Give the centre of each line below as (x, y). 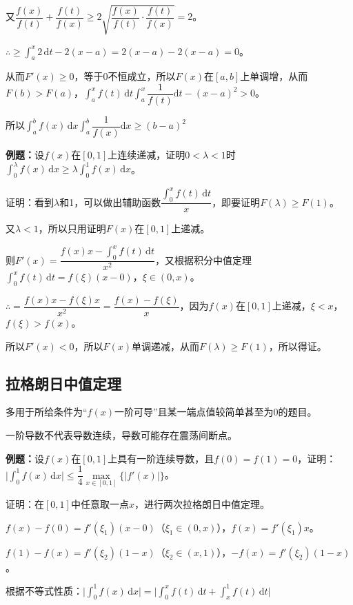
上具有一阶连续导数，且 (161, 458)
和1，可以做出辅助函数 (110, 202)
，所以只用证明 (72, 228)
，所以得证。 (297, 346)
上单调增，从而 (274, 76)
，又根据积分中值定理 (203, 259)
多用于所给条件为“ (47, 412)
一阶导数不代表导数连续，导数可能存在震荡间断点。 (121, 435)
